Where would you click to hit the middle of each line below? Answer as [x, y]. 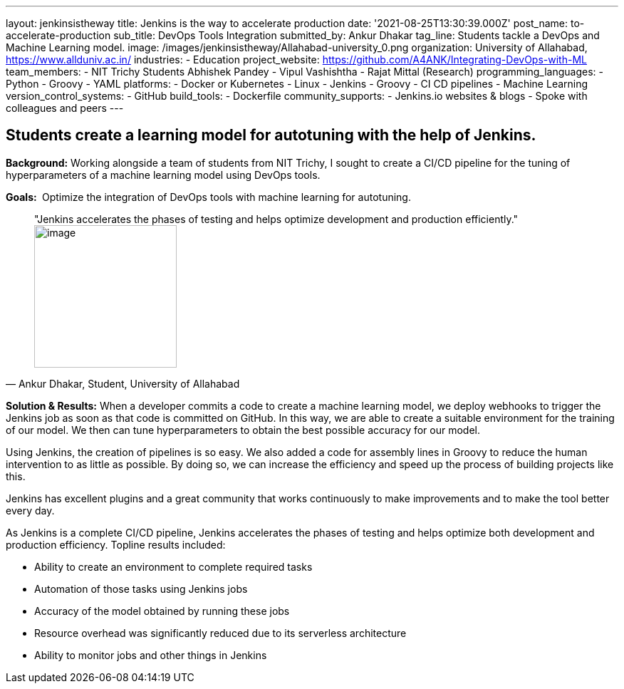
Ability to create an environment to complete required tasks [173, 566]
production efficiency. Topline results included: [116, 544]
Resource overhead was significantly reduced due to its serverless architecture [220, 633]
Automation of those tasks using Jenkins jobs [141, 589]
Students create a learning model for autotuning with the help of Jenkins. [271, 135]
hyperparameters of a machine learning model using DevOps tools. [163, 175]
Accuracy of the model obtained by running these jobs [162, 611]
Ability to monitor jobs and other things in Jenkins [151, 655]
